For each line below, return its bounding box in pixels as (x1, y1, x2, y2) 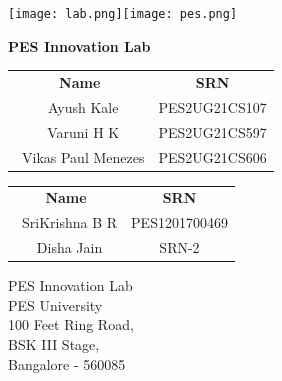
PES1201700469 (131, 212, 228, 233)
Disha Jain (36, 237, 103, 258)
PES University (8, 294, 103, 315)
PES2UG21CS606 (158, 146, 267, 167)
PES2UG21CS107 (158, 96, 267, 117)
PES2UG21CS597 (158, 121, 267, 142)
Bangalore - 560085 (8, 353, 126, 374)
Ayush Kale (47, 96, 119, 117)
